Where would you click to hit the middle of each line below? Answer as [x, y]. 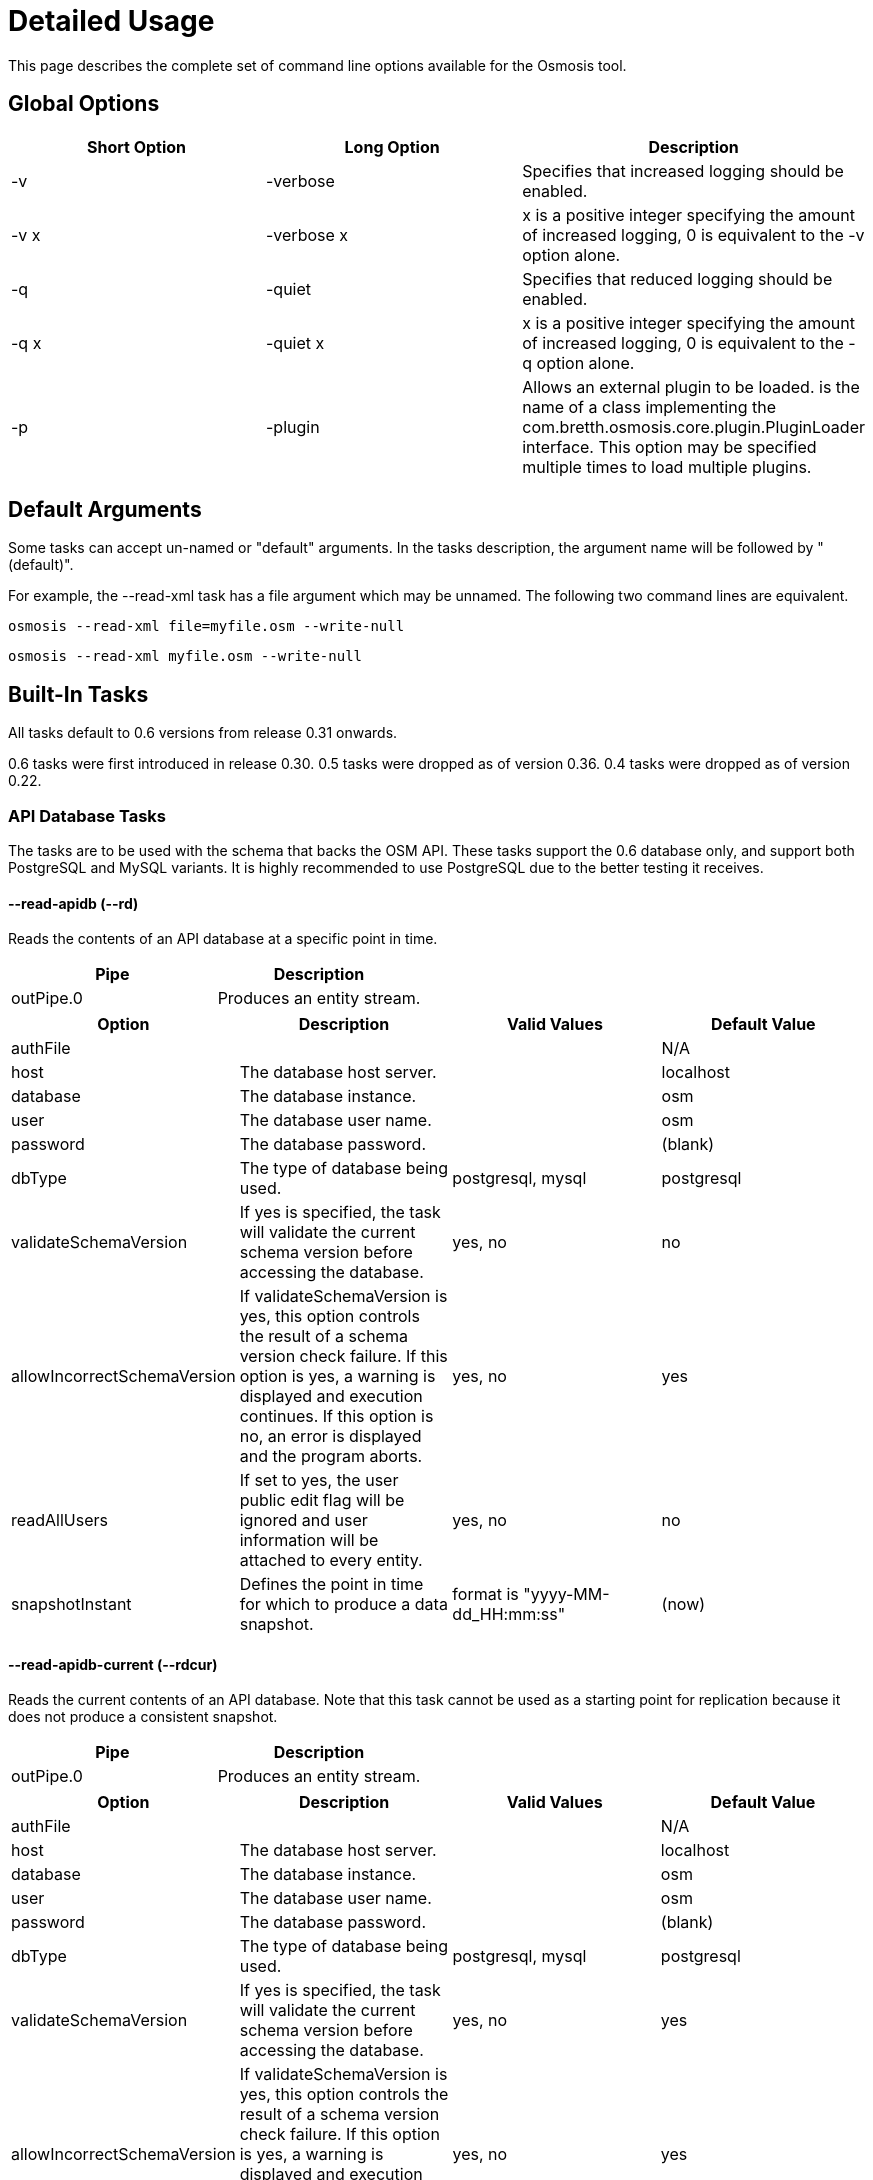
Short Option [136, 146]
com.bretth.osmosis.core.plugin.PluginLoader [693, 426]
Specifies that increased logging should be [683, 170]
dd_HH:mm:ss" [509, 1614]
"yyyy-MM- [566, 1594]
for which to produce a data [343, 1604]
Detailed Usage [111, 21]
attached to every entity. [331, 1560]
